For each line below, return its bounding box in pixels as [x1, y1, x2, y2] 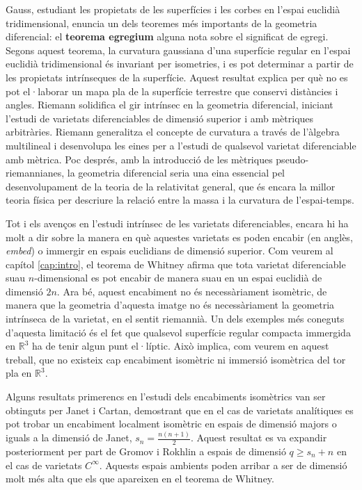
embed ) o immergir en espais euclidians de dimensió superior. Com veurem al [6, 243, 333, 258]
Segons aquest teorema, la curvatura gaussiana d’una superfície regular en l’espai [6, 42, 351, 57]
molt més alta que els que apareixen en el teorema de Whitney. [6, 471, 274, 486]
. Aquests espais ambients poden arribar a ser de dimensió [99, 457, 347, 472]
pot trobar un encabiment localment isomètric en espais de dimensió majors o [6, 416, 337, 431]
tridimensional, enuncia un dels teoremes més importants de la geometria [6, 15, 317, 30]
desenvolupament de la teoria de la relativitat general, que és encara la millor [6, 179, 336, 193]
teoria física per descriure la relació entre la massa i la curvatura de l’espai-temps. [6, 193, 354, 207]
